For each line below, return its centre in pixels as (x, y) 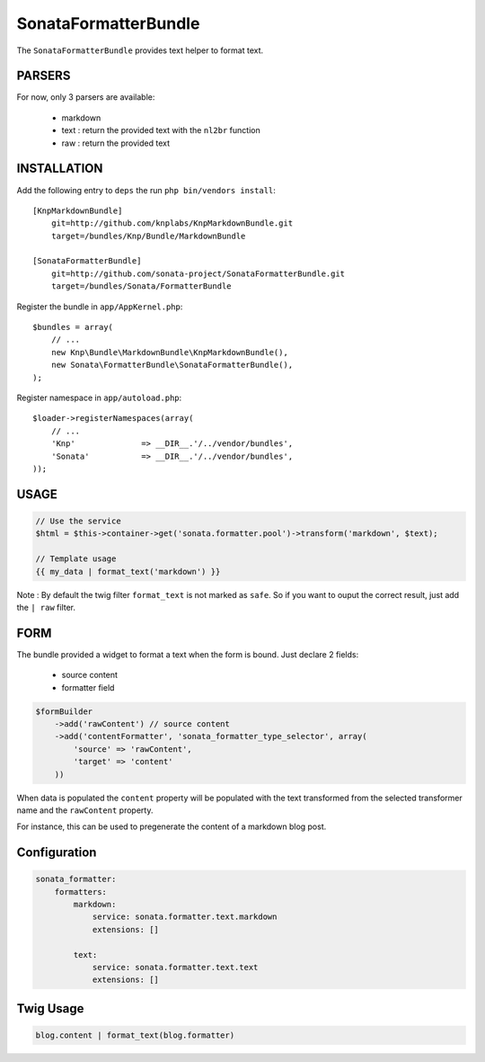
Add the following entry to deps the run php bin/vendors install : (146, 190)
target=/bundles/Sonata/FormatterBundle (141, 286)
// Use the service (78, 521)
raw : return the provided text (116, 143)
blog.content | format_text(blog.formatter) (135, 1035)
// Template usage (76, 559)
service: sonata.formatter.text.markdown (185, 917)
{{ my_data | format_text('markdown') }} (128, 571)
